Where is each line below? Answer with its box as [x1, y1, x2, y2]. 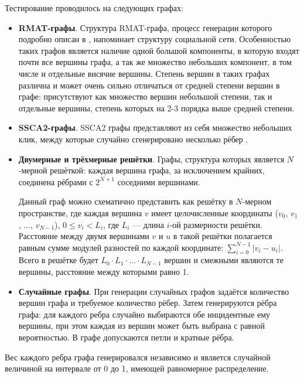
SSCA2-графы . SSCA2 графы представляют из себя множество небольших [18, 121, 292, 134]
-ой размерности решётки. [169, 218, 262, 230]
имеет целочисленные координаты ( [151, 206, 278, 219]
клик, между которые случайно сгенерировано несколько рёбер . [18, 132, 248, 145]
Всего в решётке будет [18, 254, 98, 266]
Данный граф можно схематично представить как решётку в [18, 195, 233, 207]
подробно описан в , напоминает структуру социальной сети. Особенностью [18, 33, 291, 45]
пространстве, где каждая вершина [18, 206, 142, 219]
